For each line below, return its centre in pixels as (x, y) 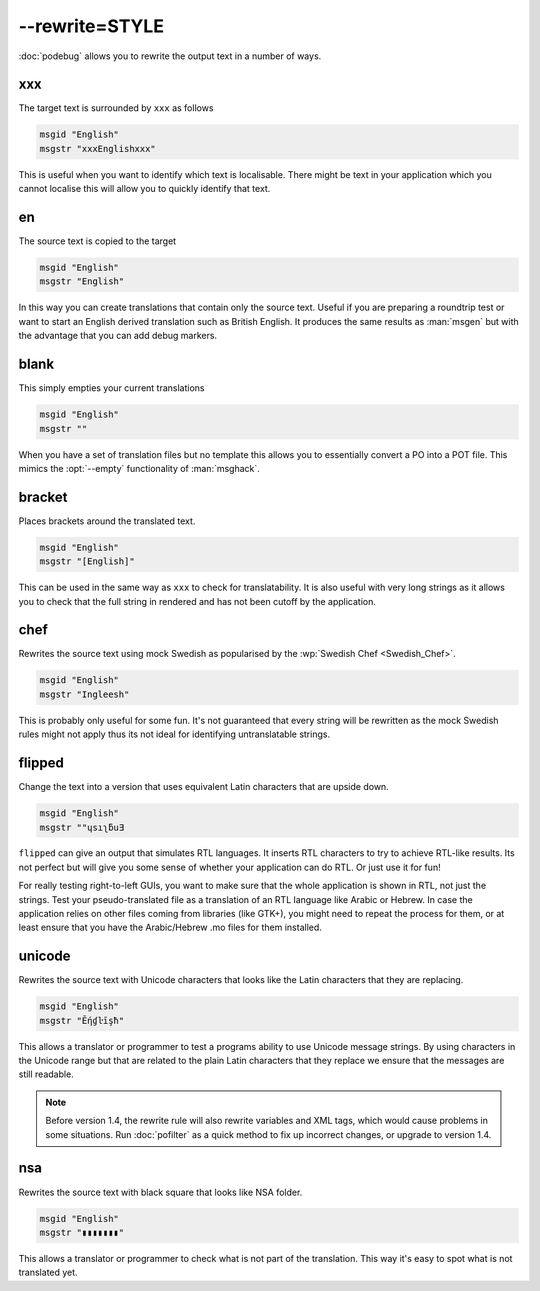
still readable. (46, 1074)
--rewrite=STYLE (91, 26)
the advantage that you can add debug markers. (118, 336)
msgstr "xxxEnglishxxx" (98, 148)
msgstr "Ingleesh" (84, 694)
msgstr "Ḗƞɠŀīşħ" (82, 1020)
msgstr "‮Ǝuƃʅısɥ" (82, 827)
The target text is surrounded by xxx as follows (116, 108)
